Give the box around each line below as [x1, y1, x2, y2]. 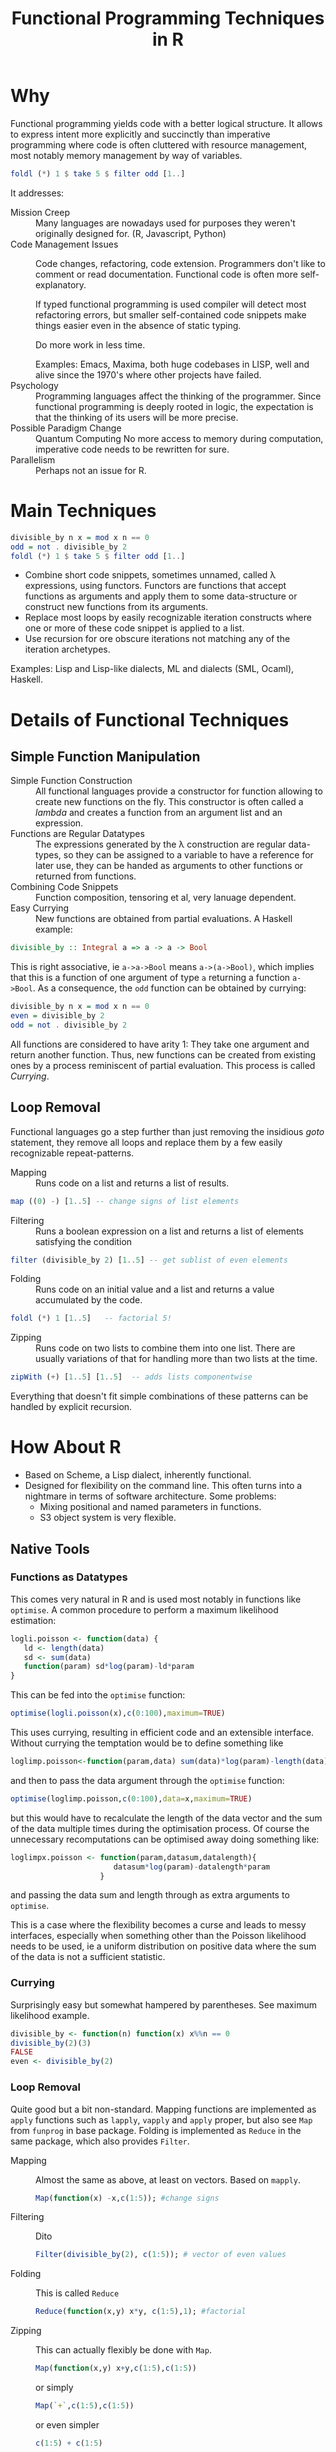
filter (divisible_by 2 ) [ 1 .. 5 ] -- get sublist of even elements [10, 1255, 288, 1265]
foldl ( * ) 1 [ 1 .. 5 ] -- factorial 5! [10, 1313, 172, 1324]
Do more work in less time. [35, 338, 146, 351]
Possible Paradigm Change [10, 422, 122, 434]
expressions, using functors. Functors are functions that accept [24, 580, 287, 592]
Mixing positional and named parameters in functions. [39, 1501, 262, 1513]
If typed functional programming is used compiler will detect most [35, 298, 307, 310]
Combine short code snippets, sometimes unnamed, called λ [24, 569, 277, 581]
